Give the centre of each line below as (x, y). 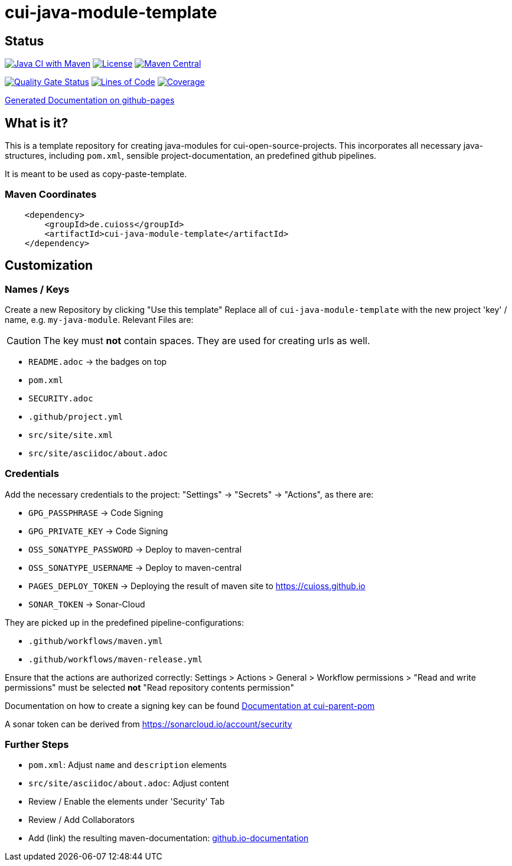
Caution (24, 340)
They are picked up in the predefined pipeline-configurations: (125, 622)
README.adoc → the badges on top (98, 361)
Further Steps (37, 745)
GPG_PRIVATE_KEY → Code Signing (98, 531)
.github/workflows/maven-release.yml (116, 659)
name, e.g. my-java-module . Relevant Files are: (99, 319)
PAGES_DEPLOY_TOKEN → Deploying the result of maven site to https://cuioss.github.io (197, 586)
